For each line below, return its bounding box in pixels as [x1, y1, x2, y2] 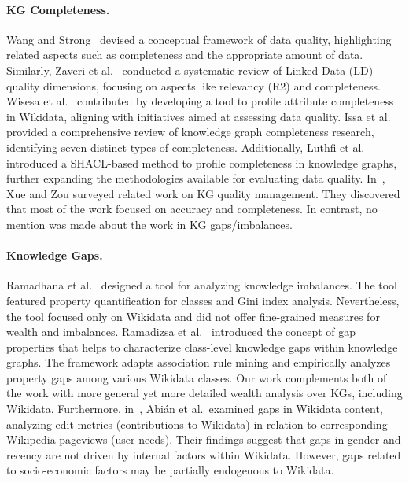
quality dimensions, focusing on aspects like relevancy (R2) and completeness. [6, 77, 381, 94]
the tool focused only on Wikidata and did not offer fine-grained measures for [6, 308, 380, 324]
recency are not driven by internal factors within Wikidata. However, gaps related [6, 446, 401, 463]
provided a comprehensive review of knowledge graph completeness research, [6, 124, 374, 140]
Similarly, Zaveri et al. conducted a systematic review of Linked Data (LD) [6, 61, 374, 78]
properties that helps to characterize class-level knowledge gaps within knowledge [6, 338, 398, 355]
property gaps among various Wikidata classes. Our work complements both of [6, 369, 387, 385]
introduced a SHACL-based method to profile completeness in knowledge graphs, [6, 154, 397, 171]
